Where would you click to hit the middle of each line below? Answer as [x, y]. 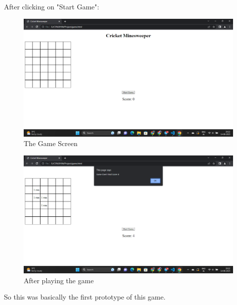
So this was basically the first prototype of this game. [85, 297]
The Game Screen [51, 143]
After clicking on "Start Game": [52, 6]
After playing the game [59, 280]
